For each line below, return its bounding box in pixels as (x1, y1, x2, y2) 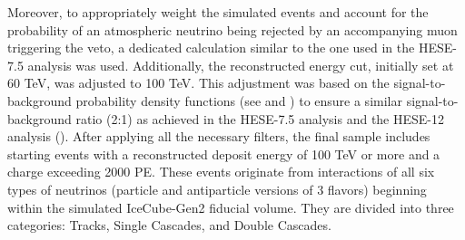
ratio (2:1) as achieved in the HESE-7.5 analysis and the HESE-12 (75, 109, 445, 128)
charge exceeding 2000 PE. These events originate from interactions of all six (7, 162, 435, 181)
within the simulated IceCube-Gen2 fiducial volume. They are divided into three (7, 197, 454, 216)
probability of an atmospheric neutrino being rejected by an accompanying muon (7, 20, 458, 39)
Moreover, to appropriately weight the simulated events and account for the (7, 3, 429, 21)
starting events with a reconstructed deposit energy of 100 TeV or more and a (7, 144, 440, 163)
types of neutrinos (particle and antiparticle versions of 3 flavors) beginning (7, 179, 427, 198)
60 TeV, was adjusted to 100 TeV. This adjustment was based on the (7, 73, 390, 92)
